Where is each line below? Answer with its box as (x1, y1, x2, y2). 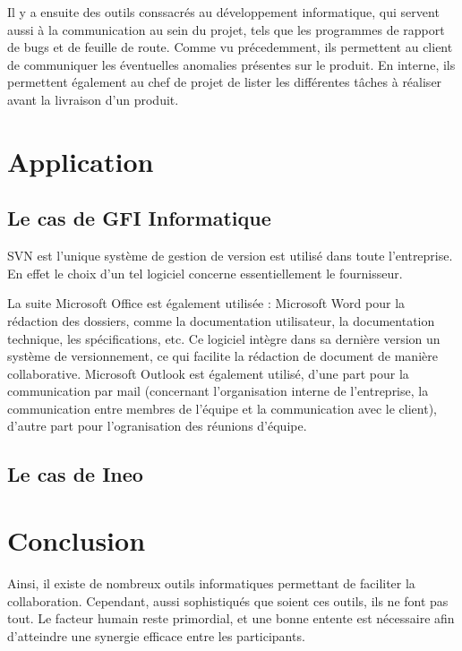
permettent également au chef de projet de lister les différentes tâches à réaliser (7, 73, 442, 91)
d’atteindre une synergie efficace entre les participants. (7, 626, 305, 645)
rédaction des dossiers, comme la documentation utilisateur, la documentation (7, 311, 435, 330)
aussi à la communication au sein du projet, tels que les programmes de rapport (7, 20, 445, 39)
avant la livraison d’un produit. (7, 90, 179, 108)
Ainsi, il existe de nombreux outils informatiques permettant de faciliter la (7, 573, 415, 592)
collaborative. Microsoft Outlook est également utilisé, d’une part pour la (7, 364, 409, 382)
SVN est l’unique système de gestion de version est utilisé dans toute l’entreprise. (7, 246, 453, 265)
